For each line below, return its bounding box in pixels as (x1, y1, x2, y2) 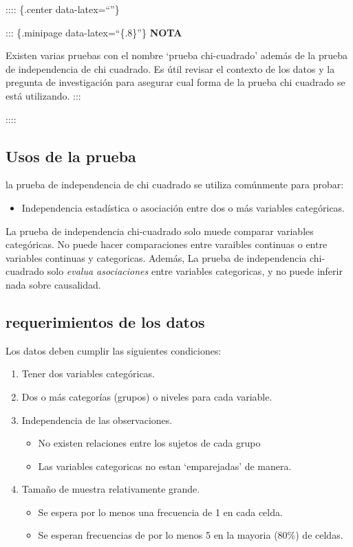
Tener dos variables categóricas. (21, 366, 156, 381)
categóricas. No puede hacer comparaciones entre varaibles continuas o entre (6, 237, 328, 252)
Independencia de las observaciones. (21, 412, 173, 427)
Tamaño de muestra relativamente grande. (21, 482, 200, 496)
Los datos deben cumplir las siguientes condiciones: (6, 343, 222, 357)
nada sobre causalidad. (6, 277, 101, 291)
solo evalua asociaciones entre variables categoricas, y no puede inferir (47, 264, 343, 278)
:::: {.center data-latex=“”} (6, 2, 120, 16)
